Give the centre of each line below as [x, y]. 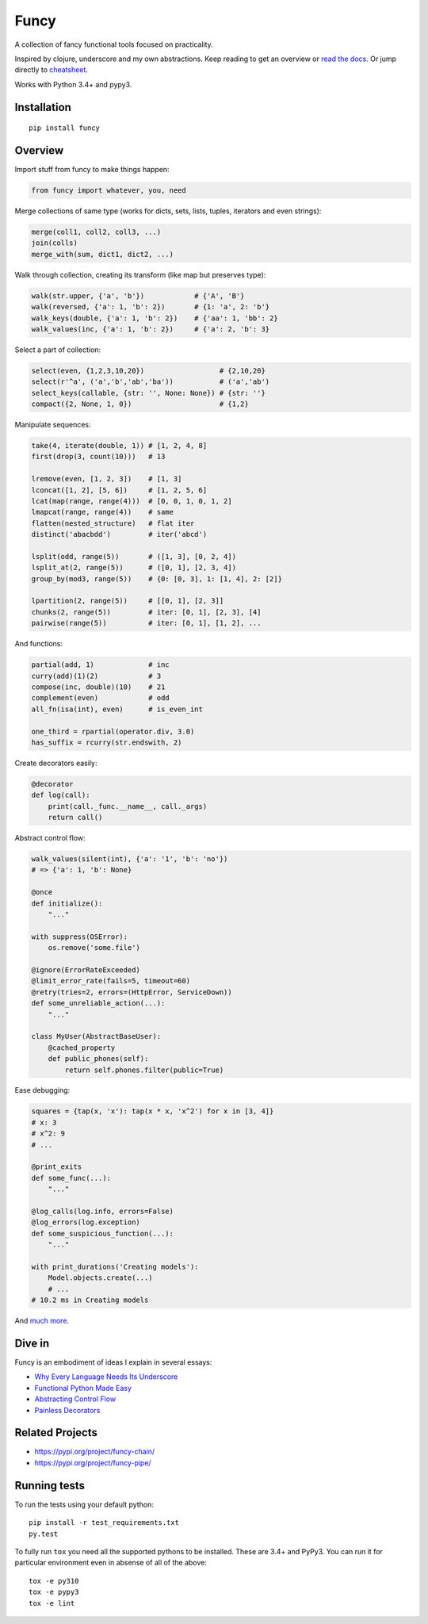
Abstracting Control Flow [75, 1399]
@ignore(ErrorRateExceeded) [86, 970]
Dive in [32, 1343]
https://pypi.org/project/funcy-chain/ [94, 1452]
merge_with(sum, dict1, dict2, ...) [103, 254]
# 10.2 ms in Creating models [90, 1300]
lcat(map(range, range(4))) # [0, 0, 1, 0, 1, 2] [132, 501]
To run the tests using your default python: [84, 1504]
